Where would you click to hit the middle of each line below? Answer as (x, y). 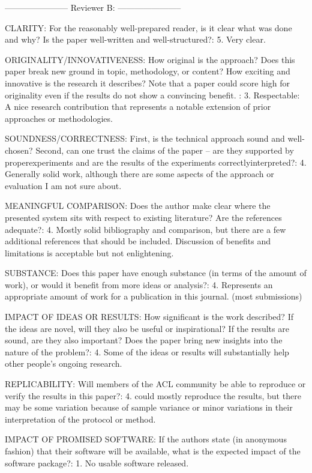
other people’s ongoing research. (64, 363)
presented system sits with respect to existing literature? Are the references (143, 217)
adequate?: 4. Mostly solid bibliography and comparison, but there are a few (145, 229)
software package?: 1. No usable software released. (97, 462)
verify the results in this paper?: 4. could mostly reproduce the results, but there (153, 395)
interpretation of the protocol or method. (80, 419)
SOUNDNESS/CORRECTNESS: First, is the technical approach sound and (145, 138)
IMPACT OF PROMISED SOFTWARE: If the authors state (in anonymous (146, 439)
